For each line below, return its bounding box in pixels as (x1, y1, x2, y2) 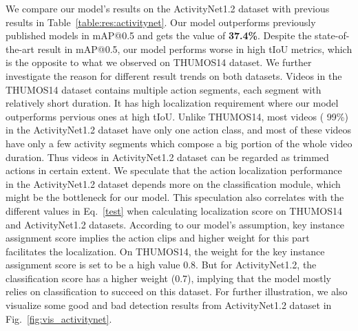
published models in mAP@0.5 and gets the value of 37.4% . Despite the (6, 28, 312, 43)
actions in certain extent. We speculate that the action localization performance (6, 163, 342, 178)
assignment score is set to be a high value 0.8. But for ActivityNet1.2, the (6, 257, 317, 272)
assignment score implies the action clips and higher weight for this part (6, 231, 310, 245)
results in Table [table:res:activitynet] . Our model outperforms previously (6, 14, 316, 29)
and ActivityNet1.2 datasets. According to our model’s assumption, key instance (6, 217, 345, 231)
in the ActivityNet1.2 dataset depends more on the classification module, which (6, 176, 341, 191)
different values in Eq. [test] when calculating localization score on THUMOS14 (6, 203, 342, 217)
